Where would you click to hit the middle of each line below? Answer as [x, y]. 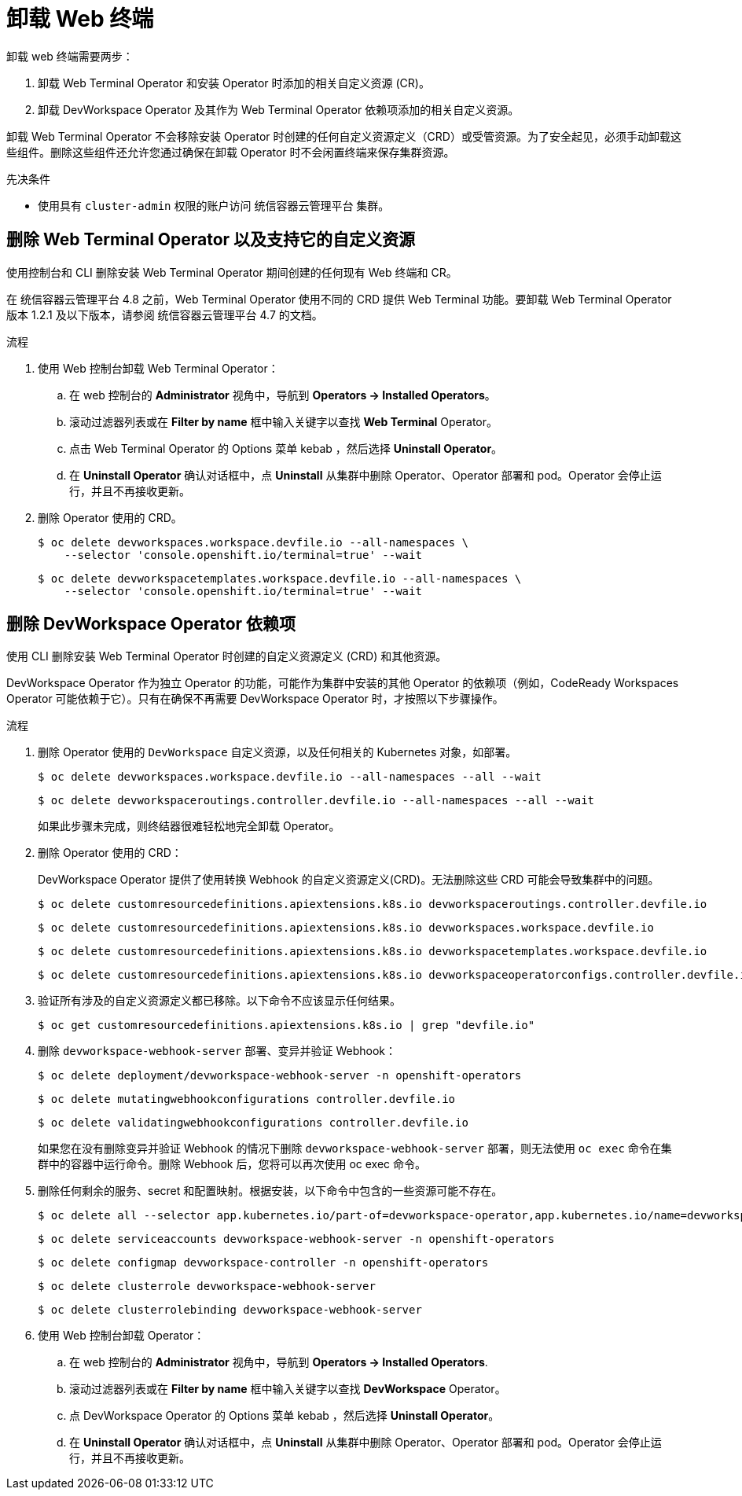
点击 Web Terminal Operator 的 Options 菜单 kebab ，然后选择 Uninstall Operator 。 [286, 448]
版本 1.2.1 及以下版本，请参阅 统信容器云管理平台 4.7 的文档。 [165, 314]
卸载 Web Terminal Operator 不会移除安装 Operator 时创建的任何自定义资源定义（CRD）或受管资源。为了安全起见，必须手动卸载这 [344, 136]
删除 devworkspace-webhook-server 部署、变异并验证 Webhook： [217, 1051]
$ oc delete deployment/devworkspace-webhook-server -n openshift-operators [280, 1076]
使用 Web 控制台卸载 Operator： [121, 1336]
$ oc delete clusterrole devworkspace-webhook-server [207, 1286]
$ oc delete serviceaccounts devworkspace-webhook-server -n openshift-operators [296, 1239]
